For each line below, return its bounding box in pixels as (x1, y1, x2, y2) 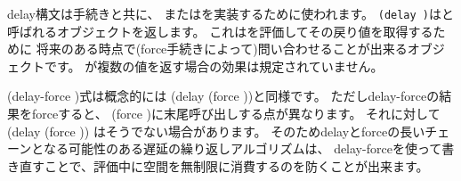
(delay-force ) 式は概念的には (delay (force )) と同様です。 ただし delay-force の (7, 86, 440, 105)
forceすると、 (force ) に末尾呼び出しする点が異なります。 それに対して (31, 104, 441, 123)
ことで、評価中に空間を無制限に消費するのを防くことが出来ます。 (44, 156, 429, 175)
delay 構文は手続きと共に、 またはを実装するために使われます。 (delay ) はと (7, 4, 454, 22)
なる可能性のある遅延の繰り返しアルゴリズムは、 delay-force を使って (43, 139, 442, 158)
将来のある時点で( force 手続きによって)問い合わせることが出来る (36, 39, 408, 58)
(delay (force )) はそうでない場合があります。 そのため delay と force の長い (7, 121, 425, 140)
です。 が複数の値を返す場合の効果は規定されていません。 (44, 56, 384, 75)
